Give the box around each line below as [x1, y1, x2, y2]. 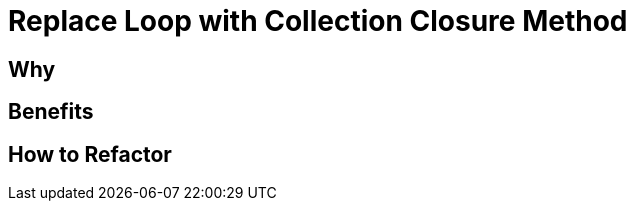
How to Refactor [8, 141, 172, 167]
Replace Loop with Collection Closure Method [8, 4, 628, 38]
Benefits [8, 99, 94, 125]
